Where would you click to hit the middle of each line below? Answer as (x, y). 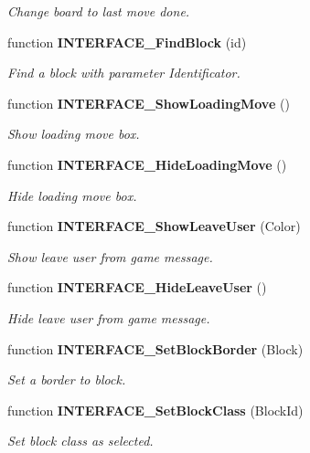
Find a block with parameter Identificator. (124, 73)
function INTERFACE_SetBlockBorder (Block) (155, 348)
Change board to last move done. (99, 11)
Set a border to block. (67, 379)
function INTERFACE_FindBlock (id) (127, 42)
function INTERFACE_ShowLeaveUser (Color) (154, 226)
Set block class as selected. (80, 441)
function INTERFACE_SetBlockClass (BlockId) (155, 410)
